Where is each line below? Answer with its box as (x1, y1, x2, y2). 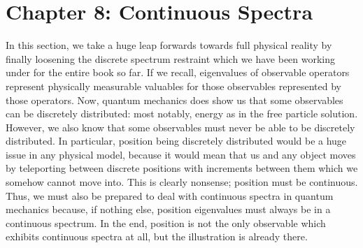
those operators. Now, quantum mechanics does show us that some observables (6, 92, 343, 107)
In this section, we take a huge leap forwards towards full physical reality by (6, 38, 332, 52)
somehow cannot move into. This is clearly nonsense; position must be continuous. (6, 175, 358, 189)
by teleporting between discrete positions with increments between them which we (6, 161, 358, 175)
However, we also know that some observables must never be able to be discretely (6, 119, 355, 134)
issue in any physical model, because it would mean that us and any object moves (6, 147, 356, 161)
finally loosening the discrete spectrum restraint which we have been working (6, 51, 336, 66)
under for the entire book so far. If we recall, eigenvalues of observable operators (6, 65, 350, 80)
